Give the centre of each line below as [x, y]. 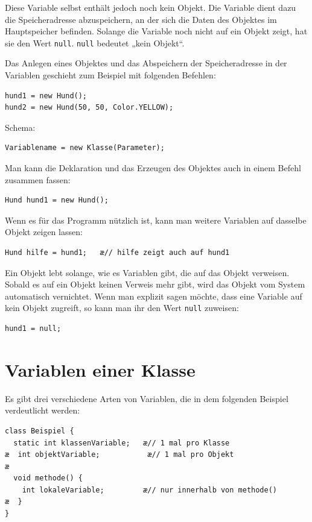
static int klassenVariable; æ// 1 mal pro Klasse [122, 443]
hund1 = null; [33, 329]
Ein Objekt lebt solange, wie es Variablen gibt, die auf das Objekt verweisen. [147, 272]
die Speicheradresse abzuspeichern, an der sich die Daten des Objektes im [141, 19]
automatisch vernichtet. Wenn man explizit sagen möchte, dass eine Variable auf [154, 296]
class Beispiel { [40, 431]
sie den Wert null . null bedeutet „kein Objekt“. [95, 42]
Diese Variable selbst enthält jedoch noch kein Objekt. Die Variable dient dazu [151, 7]
